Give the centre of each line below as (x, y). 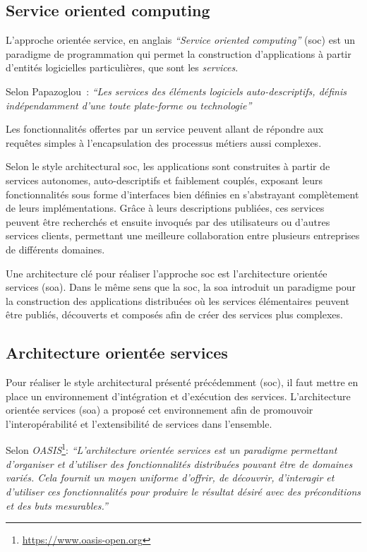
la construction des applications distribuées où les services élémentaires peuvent (178, 300)
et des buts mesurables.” (57, 505)
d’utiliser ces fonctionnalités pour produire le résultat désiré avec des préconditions (183, 491)
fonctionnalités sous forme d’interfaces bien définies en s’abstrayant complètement (182, 194)
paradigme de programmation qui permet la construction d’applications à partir (179, 53)
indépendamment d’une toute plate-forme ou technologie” (129, 105)
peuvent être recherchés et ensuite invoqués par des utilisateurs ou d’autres (168, 221)
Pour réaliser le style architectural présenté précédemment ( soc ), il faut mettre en (182, 382)
